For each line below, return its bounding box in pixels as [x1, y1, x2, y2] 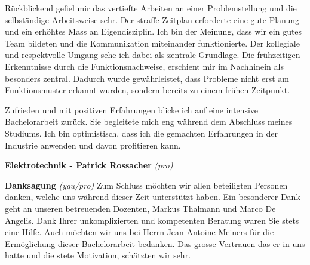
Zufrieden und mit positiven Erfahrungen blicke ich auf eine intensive [5, 103, 259, 116]
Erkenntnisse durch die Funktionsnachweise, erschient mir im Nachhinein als [5, 60, 284, 72]
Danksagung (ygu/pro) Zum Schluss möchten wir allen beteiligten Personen [5, 178, 288, 191]
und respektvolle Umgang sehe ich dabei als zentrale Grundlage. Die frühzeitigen [5, 48, 300, 61]
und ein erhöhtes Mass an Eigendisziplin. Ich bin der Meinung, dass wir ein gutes [5, 25, 302, 38]
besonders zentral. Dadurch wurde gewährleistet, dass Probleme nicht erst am [5, 72, 289, 84]
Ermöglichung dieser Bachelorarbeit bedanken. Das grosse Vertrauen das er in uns [5, 237, 305, 249]
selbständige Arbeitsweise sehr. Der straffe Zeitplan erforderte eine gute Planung [5, 13, 300, 26]
